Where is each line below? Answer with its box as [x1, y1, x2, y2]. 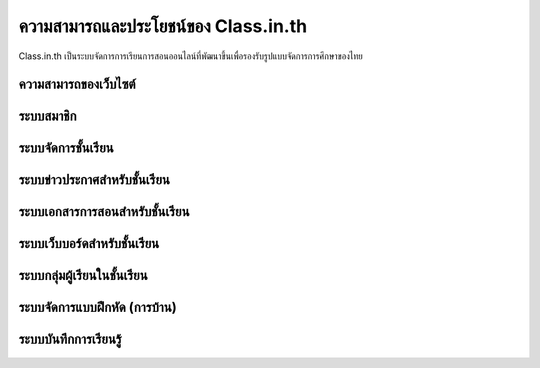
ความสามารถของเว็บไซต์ [18, 76, 137, 93]
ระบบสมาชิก [18, 108, 77, 125]
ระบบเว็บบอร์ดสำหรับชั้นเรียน [18, 235, 160, 252]
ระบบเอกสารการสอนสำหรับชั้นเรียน [18, 203, 190, 220]
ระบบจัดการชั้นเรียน [18, 140, 114, 157]
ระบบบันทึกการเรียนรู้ [18, 331, 122, 348]
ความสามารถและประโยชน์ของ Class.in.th [18, 15, 308, 37]
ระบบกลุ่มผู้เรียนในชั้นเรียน [18, 267, 149, 284]
